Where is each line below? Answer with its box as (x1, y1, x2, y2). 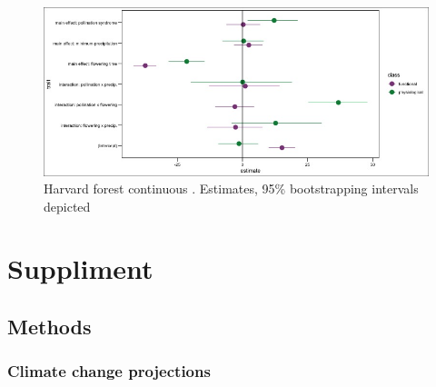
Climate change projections (7, 360, 211, 382)
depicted (44, 196, 91, 215)
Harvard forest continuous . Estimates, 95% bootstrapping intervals (44, 179, 419, 198)
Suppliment (7, 250, 154, 287)
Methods (7, 313, 92, 341)
